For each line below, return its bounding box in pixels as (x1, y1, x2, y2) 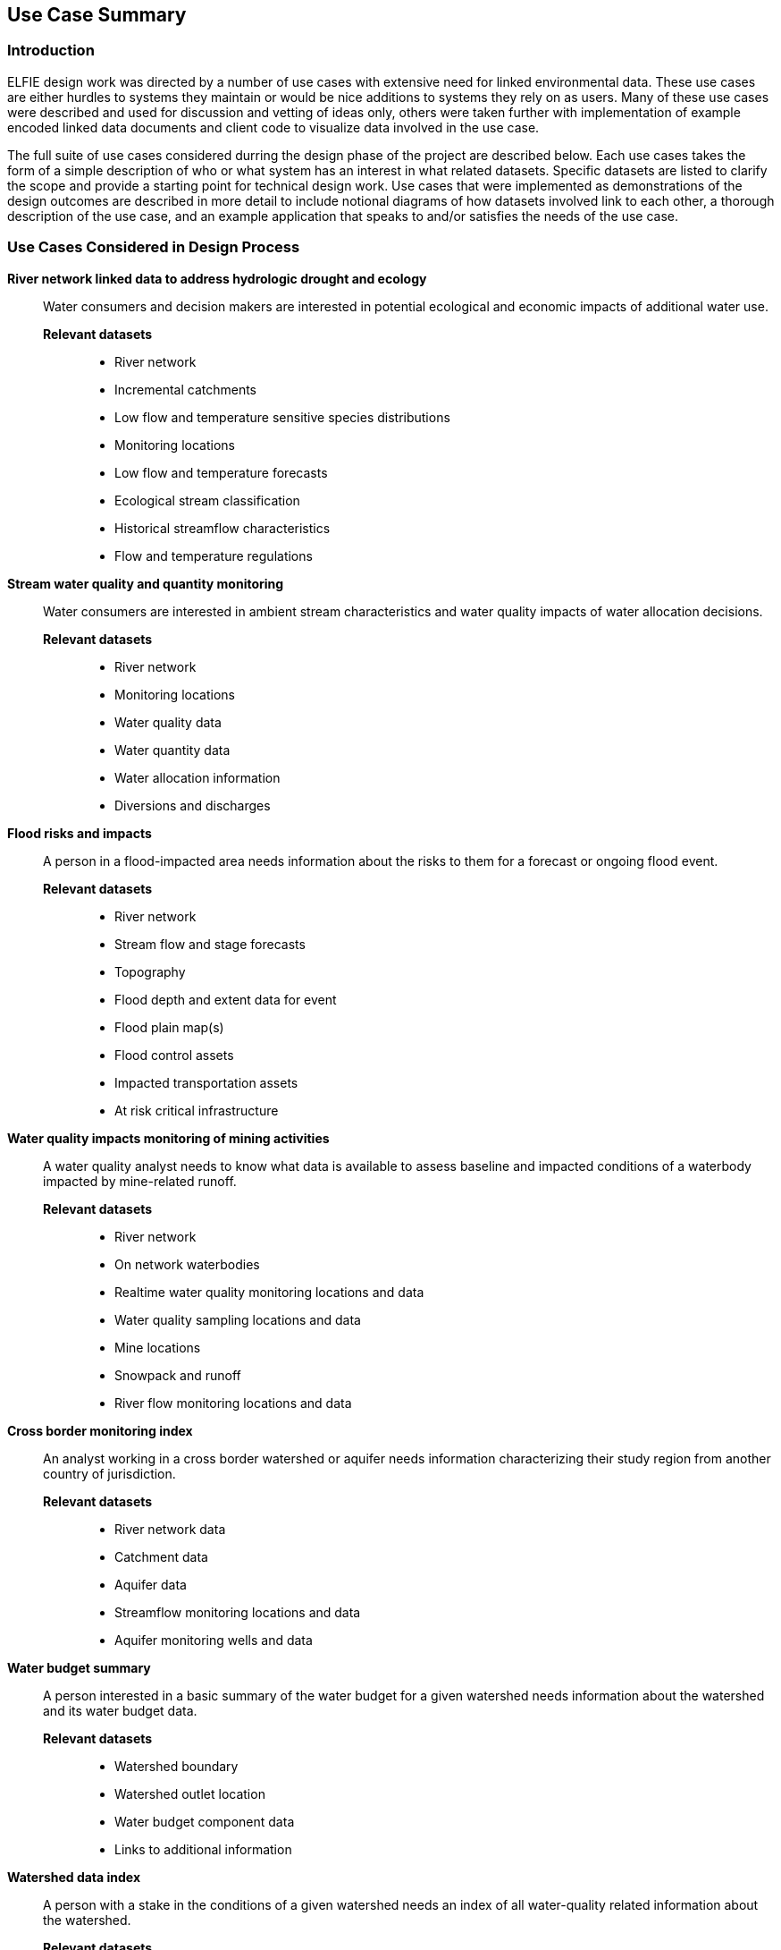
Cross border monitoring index (7, 1422, 193, 1438)
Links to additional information (114, 1841, 292, 1857)
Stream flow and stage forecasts (114, 936, 306, 952)
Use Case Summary (7, 4, 187, 26)
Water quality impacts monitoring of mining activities (7, 1130, 330, 1146)
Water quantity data (114, 742, 231, 758)
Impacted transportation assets (114, 1074, 298, 1090)
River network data (114, 1521, 226, 1537)
